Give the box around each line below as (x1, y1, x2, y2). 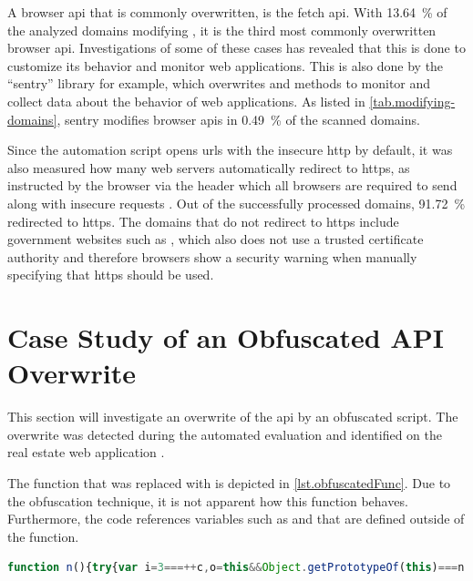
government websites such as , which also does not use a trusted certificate (7, 229, 424, 249)
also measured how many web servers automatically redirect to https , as (7, 158, 410, 177)
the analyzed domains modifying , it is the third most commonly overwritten (7, 20, 437, 39)
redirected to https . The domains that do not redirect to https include (7, 211, 399, 230)
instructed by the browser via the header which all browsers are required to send (7, 176, 458, 195)
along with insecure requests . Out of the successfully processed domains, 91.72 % (7, 193, 466, 212)
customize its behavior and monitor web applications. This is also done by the (7, 56, 444, 75)
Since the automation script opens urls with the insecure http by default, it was (7, 140, 453, 159)
